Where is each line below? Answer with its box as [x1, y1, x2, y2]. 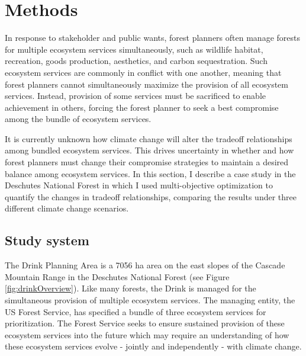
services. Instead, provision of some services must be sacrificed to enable [5, 89, 266, 102]
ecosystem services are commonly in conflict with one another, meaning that [5, 66, 282, 78]
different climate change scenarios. [5, 202, 129, 214]
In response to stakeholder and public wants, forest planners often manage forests [5, 31, 300, 44]
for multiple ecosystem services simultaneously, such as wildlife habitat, [5, 43, 263, 55]
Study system [5, 231, 89, 249]
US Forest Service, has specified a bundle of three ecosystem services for [5, 305, 266, 317]
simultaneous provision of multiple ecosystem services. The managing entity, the [5, 294, 295, 306]
